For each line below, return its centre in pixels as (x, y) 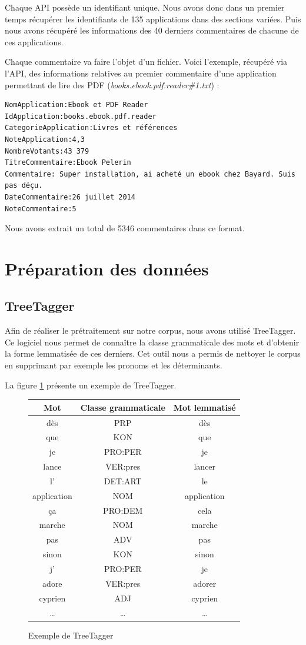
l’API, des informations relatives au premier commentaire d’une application (141, 73)
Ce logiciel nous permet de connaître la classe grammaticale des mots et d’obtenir (152, 342)
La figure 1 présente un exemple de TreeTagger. (91, 385)
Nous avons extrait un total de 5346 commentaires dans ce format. (125, 228)
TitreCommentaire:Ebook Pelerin (68, 163)
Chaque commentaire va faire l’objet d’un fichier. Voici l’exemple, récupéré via (146, 61)
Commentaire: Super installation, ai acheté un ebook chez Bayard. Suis (150, 174)
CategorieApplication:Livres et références (91, 128)
